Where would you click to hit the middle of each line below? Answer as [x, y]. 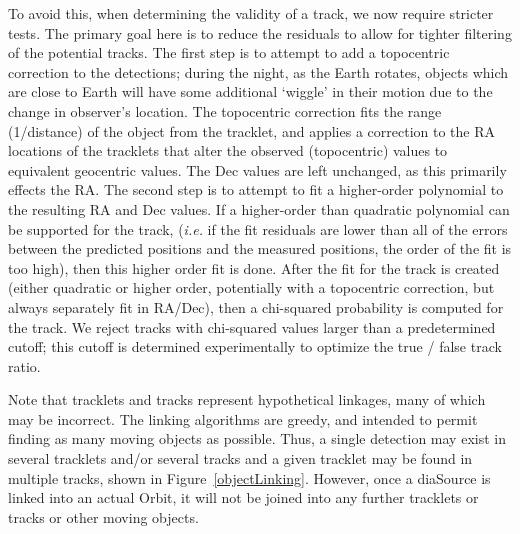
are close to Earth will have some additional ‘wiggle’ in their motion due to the [250, 91]
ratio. [24, 365]
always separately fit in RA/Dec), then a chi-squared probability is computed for [256, 306]
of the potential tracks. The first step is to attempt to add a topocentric [229, 52]
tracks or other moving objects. [103, 516]
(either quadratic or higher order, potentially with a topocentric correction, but [251, 287]
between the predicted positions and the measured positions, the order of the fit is [260, 248]
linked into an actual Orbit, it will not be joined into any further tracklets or [243, 497]
